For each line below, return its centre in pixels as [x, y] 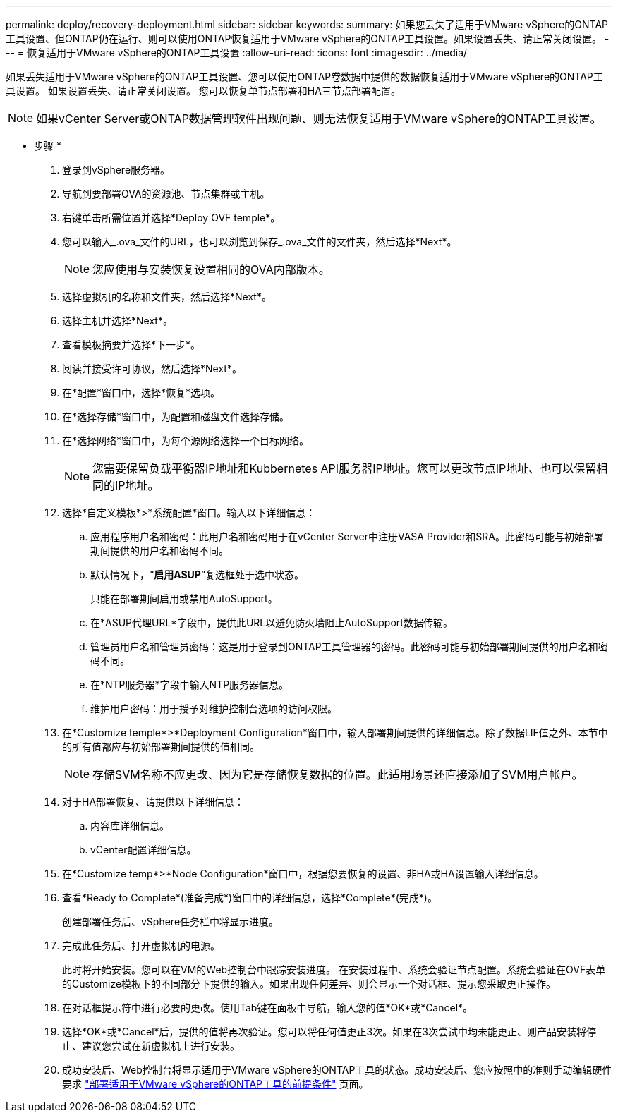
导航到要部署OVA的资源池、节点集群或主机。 [166, 194]
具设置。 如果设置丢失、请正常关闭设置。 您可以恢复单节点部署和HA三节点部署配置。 [203, 91]
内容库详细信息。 [130, 826]
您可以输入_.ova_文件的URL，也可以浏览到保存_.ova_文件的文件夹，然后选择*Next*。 [260, 242]
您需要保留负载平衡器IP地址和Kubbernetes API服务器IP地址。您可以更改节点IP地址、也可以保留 [345, 468]
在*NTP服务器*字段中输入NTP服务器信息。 [190, 685]
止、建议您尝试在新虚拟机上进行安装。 [151, 1046]
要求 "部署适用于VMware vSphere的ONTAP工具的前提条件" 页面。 [216, 1084]
